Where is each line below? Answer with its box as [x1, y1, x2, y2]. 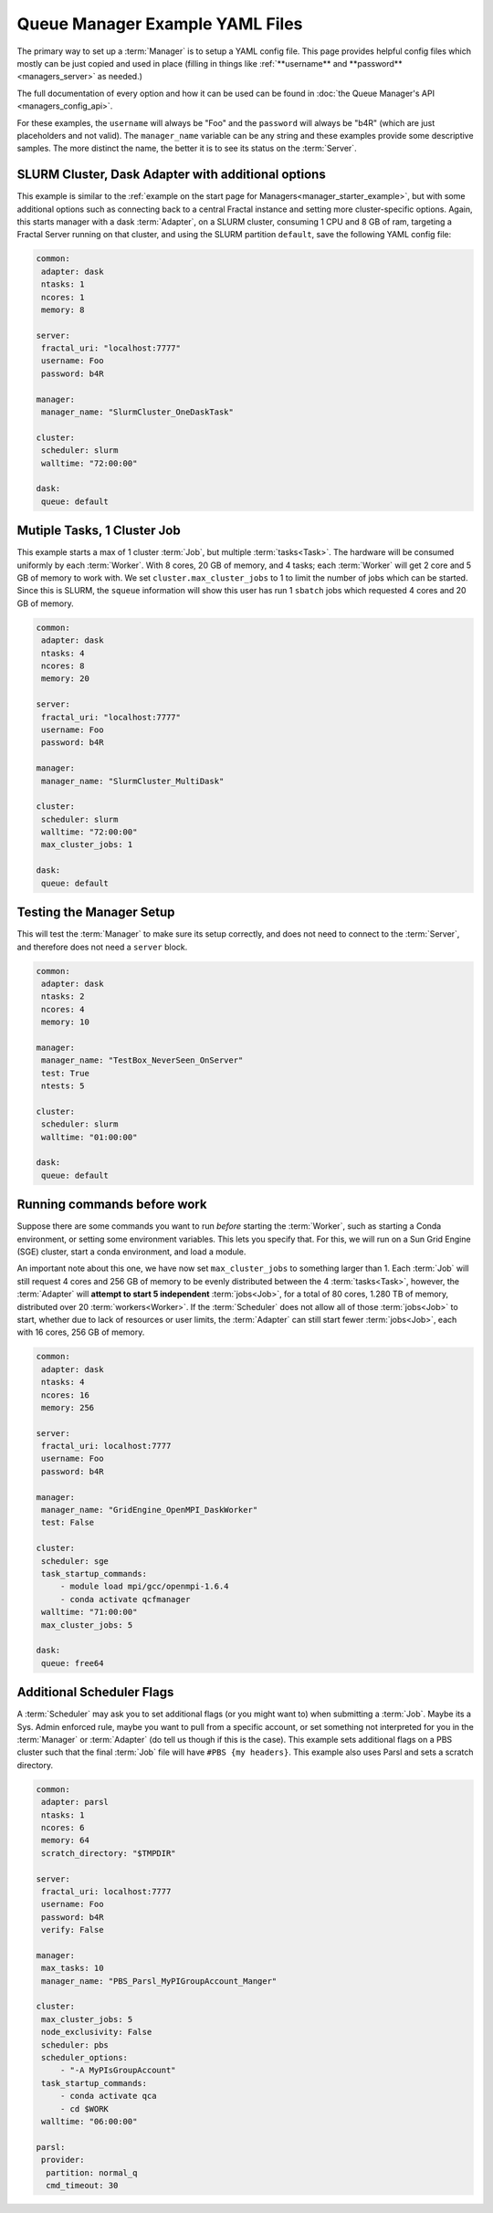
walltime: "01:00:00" [41, 1132, 138, 1142]
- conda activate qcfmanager [59, 1594, 191, 1604]
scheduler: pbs [41, 2040, 110, 2050]
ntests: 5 [41, 1081, 85, 1091]
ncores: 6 [41, 1822, 85, 1832]
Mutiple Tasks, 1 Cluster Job [16, 523, 182, 539]
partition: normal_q [46, 2167, 138, 2177]
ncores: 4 [41, 1004, 85, 1014]
